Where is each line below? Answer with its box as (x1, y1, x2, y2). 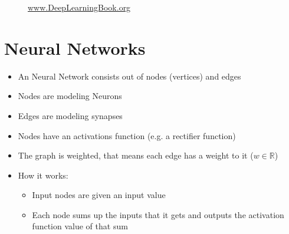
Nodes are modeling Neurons (18, 90, 122, 102)
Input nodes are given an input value (32, 189, 166, 201)
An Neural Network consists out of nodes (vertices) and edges (18, 70, 241, 82)
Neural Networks (4, 35, 146, 60)
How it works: (18, 169, 68, 181)
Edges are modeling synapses (18, 109, 123, 121)
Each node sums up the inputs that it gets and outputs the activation (32, 208, 284, 220)
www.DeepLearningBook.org (28, 1, 131, 13)
